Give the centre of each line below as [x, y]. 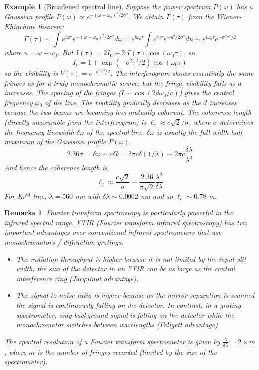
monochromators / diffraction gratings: [64, 242]
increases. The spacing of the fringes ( [63, 93]
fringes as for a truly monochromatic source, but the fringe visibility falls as [120, 83]
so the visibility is [31, 73]
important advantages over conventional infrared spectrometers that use [113, 232]
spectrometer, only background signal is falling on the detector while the [125, 314]
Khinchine [20, 26]
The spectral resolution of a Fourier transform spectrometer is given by [112, 341]
